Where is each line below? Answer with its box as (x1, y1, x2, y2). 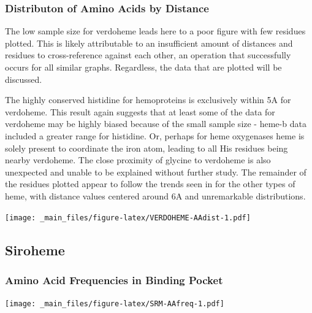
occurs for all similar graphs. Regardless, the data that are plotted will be (5, 61, 282, 73)
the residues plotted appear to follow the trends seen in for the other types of (5, 177, 295, 190)
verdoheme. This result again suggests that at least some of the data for (5, 105, 275, 118)
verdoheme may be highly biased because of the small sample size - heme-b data (5, 117, 306, 130)
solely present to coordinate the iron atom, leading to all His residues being (5, 141, 288, 154)
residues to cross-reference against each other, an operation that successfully (5, 48, 291, 61)
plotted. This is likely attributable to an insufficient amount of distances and (5, 36, 293, 49)
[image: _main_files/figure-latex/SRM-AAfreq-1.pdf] (5, 299, 224, 309)
